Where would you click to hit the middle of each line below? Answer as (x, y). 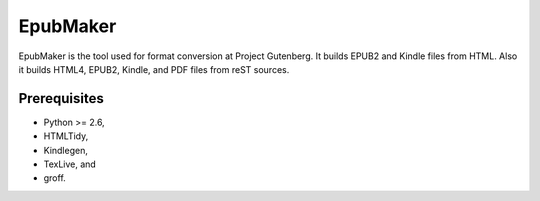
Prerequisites (61, 98)
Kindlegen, (66, 150)
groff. (55, 178)
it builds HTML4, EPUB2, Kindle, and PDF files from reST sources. (154, 69)
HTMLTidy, (66, 136)
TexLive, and (70, 164)
